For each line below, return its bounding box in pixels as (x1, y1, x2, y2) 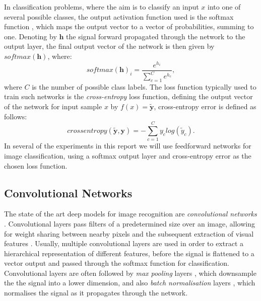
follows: (4, 111, 27, 121)
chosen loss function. (4, 160, 68, 171)
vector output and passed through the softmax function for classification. (4, 258, 229, 268)
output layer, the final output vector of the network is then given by (4, 41, 215, 51)
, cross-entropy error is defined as (154, 101, 256, 112)
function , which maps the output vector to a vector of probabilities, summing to (4, 21, 254, 32)
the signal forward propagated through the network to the (66, 31, 245, 41)
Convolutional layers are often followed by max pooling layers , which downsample (4, 267, 256, 278)
